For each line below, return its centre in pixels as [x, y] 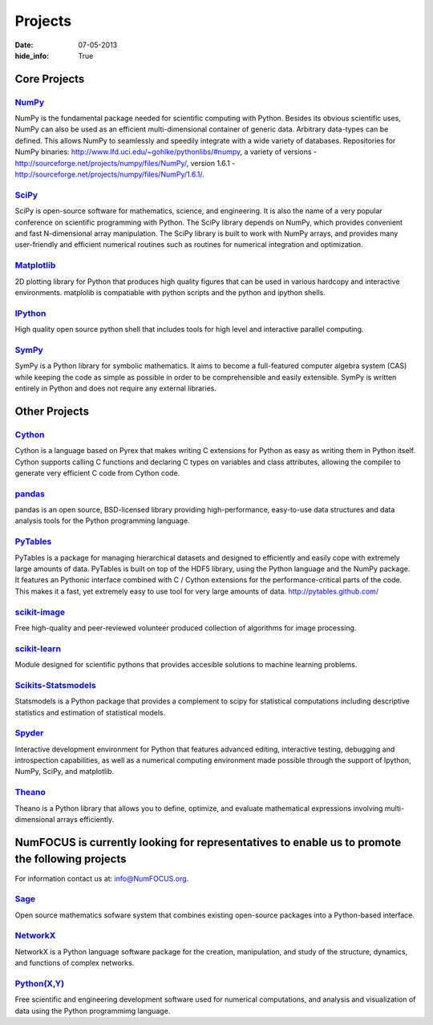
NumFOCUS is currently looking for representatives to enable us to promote [208, 842]
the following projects [71, 859]
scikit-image [40, 612]
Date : [24, 45]
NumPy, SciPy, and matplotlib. [65, 772]
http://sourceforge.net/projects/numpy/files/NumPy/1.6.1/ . [109, 174]
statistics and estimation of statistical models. [90, 712]
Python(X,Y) [39, 983]
